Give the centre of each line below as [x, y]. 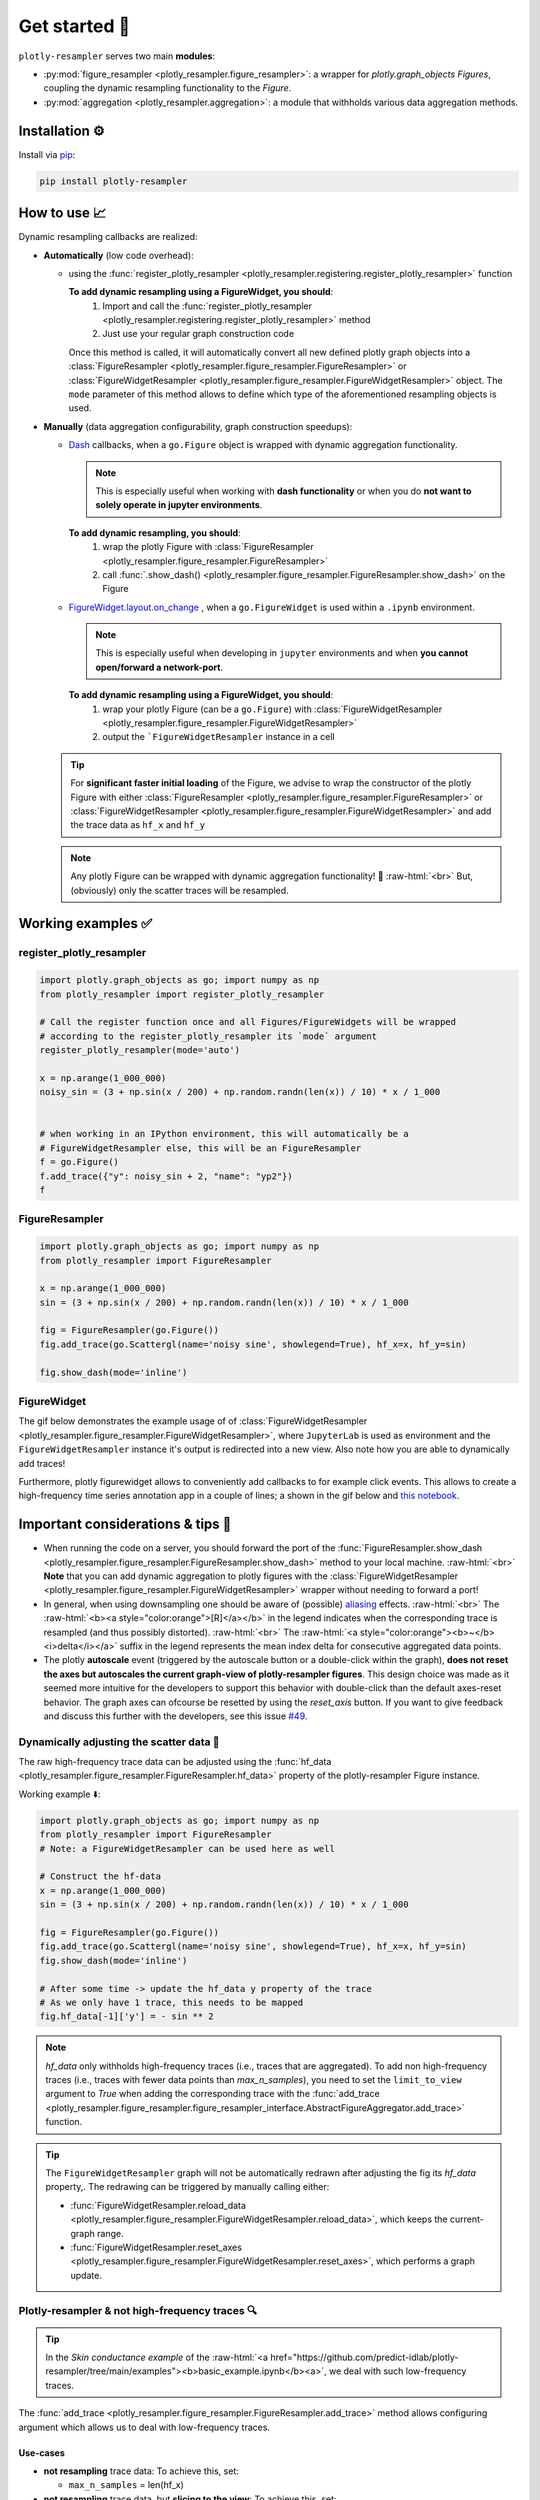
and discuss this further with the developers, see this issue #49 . [175, 1716]
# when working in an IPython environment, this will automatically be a [224, 1134]
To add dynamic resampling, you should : [154, 532]
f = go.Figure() [79, 1162]
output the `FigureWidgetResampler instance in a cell [218, 737]
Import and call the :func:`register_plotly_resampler [207, 306]
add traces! [42, 1463]
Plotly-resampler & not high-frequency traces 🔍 [138, 2310]
